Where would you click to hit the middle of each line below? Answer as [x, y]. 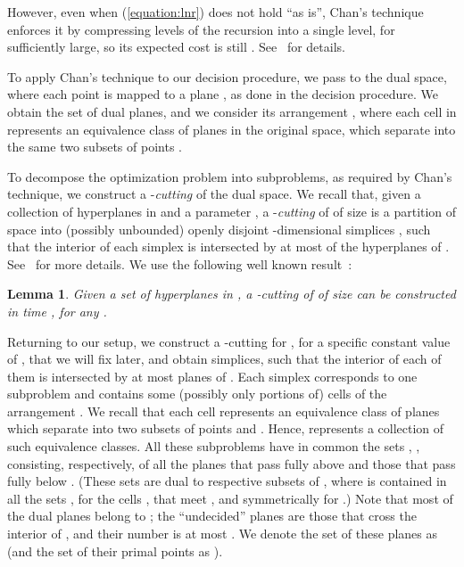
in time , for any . [57, 311]
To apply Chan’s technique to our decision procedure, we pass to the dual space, [227, 76]
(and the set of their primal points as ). [115, 551]
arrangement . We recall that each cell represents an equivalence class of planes [224, 411]
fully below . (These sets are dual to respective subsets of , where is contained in [227, 481]
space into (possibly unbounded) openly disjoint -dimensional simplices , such [219, 229]
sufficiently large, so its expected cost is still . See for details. [176, 47]
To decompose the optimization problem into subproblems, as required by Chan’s [230, 176]
